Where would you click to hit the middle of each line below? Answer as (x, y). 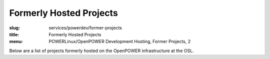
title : (14, 34)
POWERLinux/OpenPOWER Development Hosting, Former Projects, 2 (120, 42)
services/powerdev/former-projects (85, 28)
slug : (14, 28)
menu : (16, 42)
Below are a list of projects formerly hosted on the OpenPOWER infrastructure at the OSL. (102, 51)
